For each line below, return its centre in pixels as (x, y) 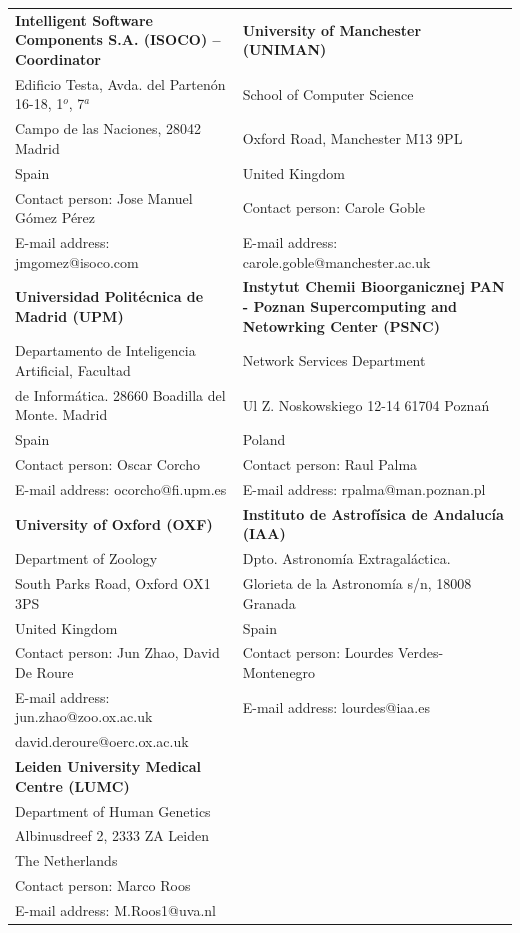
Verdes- (420, 652)
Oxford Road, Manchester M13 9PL (352, 138)
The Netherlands (66, 860)
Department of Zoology (86, 558)
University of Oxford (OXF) (114, 523)
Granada (269, 602)
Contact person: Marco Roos (103, 885)
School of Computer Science (328, 93)
